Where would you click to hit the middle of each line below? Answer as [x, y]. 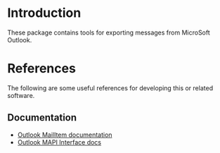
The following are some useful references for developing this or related [110, 88]
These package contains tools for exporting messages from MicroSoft [109, 32]
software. [21, 95]
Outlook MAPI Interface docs [59, 142]
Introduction [44, 13]
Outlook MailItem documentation [65, 135]
